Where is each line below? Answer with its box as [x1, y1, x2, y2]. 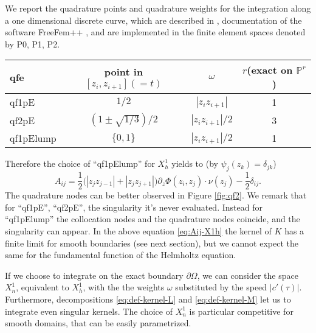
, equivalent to [16, 281, 69, 293]
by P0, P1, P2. [5, 37, 60, 50]
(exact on [247, 63, 293, 77]
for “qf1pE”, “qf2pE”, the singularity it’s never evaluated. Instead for [5, 200, 263, 213]
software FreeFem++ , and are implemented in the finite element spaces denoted [5, 26, 306, 38]
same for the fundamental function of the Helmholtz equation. [5, 248, 236, 261]
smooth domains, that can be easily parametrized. [5, 317, 191, 329]
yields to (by [171, 157, 218, 170]
